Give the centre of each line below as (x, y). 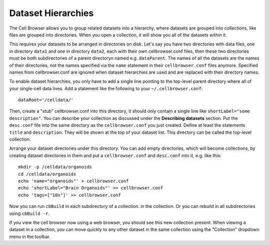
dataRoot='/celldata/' (46, 100)
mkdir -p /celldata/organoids (55, 167)
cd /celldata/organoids (47, 174)
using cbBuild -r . (29, 213)
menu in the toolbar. (30, 236)
